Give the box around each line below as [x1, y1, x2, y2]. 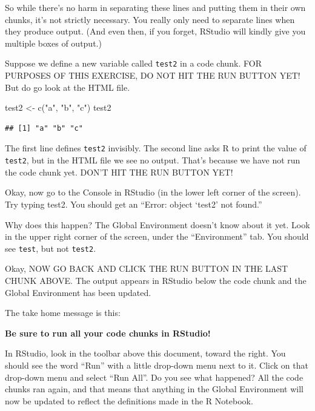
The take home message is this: [5, 306, 121, 319]
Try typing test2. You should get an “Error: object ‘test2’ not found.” [5, 197, 262, 210]
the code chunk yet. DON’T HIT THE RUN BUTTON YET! [5, 165, 233, 178]
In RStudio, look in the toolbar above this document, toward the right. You [5, 347, 286, 360]
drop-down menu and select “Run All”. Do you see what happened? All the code [5, 370, 303, 383]
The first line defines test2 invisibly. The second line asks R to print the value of [5, 142, 307, 154]
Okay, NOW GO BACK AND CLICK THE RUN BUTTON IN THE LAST [5, 262, 288, 275]
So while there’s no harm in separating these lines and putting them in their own [5, 1, 306, 13]
